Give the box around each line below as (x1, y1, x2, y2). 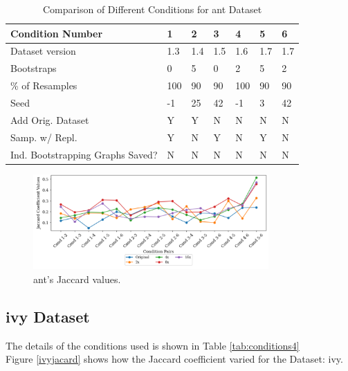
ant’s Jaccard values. (33, 271, 121, 286)
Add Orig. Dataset (10, 112, 89, 127)
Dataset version (10, 44, 76, 58)
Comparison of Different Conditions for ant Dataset (43, 2, 262, 16)
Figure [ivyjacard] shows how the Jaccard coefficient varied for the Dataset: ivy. (6, 352, 343, 366)
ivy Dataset (6, 305, 90, 327)
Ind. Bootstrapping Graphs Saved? (10, 147, 158, 161)
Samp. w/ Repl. (10, 129, 77, 144)
